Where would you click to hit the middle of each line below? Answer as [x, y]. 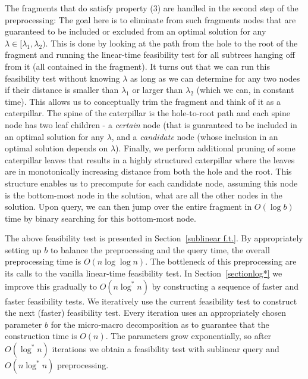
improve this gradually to [51, 286]
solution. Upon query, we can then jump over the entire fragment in [128, 206]
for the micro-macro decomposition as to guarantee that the [160, 324]
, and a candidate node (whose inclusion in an [195, 136]
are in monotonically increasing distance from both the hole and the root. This [148, 171]
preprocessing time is [43, 261]
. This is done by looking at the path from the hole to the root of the [172, 43]
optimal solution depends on [56, 148]
